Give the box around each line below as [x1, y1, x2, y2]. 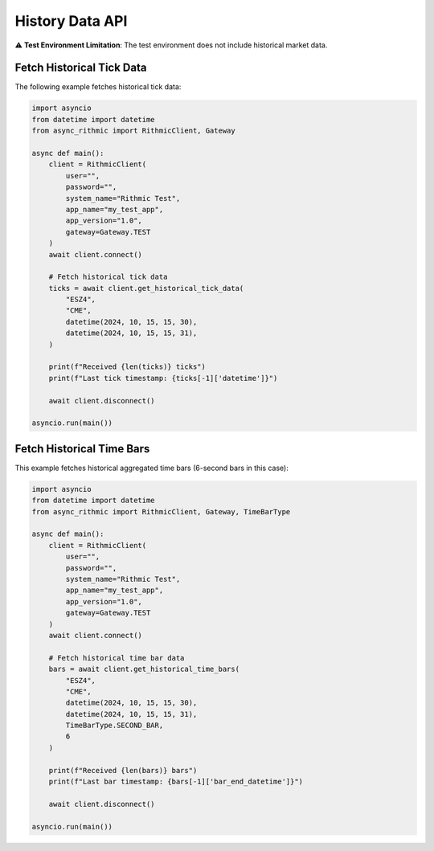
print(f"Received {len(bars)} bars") [48, 766, 198, 775]
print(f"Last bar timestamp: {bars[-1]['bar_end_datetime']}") [48, 777, 304, 787]
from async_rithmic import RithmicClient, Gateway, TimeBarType [31, 507, 291, 516]
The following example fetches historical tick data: [14, 82, 182, 92]
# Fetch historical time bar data [48, 653, 185, 662]
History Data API [14, 12, 128, 30]
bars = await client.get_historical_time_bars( [48, 665, 240, 674]
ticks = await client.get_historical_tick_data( [48, 284, 244, 293]
